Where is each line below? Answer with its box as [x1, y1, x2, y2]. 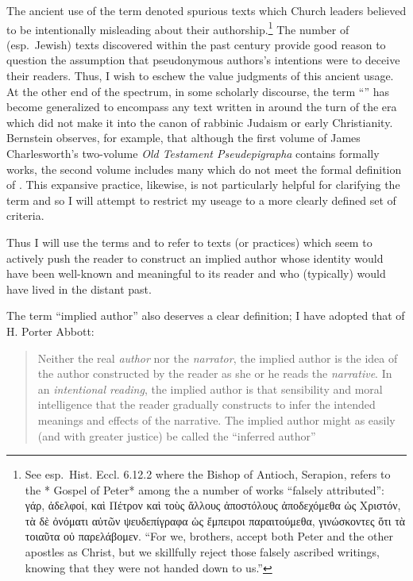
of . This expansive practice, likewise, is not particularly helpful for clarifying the [6, 176, 400, 193]
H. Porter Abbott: [6, 322, 95, 339]
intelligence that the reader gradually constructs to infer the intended [37, 396, 376, 413]
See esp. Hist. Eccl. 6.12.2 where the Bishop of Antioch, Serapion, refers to [25, 466, 391, 483]
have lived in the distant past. [6, 280, 152, 297]
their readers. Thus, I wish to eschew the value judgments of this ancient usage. [6, 67, 394, 84]
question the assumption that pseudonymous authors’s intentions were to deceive [6, 52, 400, 68]
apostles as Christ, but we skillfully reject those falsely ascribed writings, [25, 544, 380, 560]
